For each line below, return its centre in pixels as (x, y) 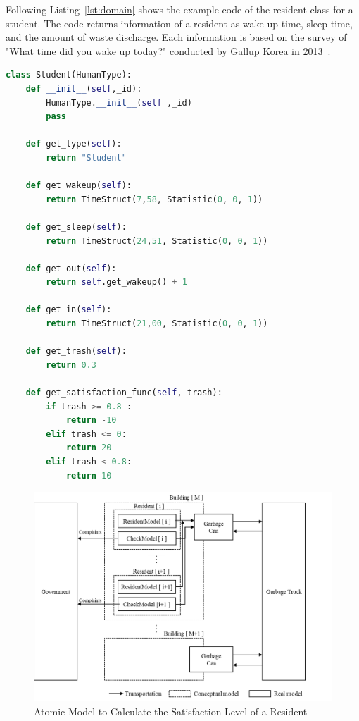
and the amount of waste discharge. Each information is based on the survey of (176, 37)
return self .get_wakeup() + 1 (116, 282)
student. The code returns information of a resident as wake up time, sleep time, (179, 23)
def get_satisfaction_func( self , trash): (124, 393)
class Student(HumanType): (69, 75)
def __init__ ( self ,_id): (84, 88)
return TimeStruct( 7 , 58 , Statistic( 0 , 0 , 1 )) (155, 199)
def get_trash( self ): (76, 351)
